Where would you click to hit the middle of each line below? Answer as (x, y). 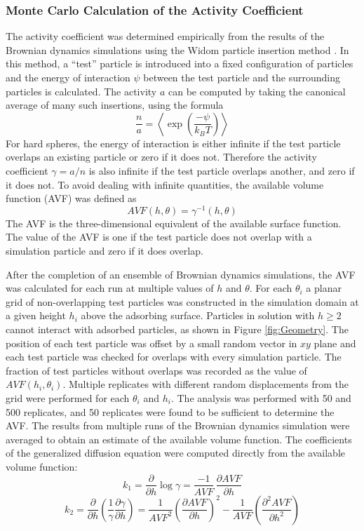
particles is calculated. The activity (81, 91)
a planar (324, 288)
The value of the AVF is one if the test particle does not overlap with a (159, 237)
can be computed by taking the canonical (257, 91)
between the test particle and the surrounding (242, 77)
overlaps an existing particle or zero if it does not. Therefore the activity (161, 157)
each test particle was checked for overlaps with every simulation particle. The (174, 357)
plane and (335, 343)
